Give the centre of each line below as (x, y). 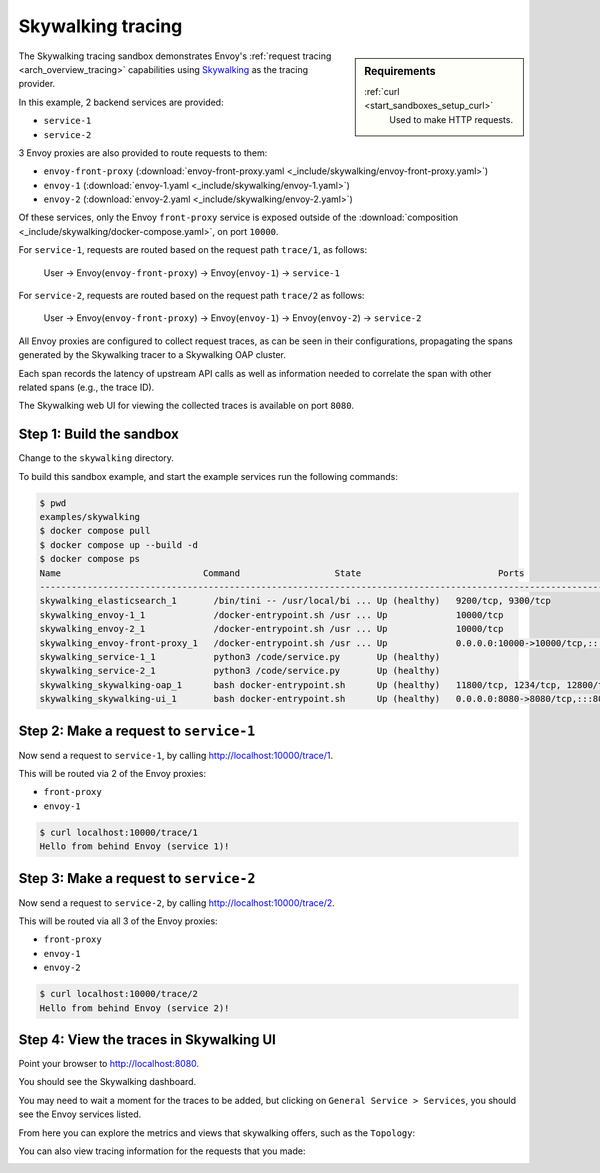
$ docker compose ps (89, 559)
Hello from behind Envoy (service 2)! (134, 1008)
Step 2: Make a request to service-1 (137, 730)
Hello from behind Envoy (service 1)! (134, 846)
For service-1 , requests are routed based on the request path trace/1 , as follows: (193, 250)
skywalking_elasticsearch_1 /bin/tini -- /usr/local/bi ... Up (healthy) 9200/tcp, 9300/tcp (295, 601)
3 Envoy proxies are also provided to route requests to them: (143, 152)
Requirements (400, 71)
